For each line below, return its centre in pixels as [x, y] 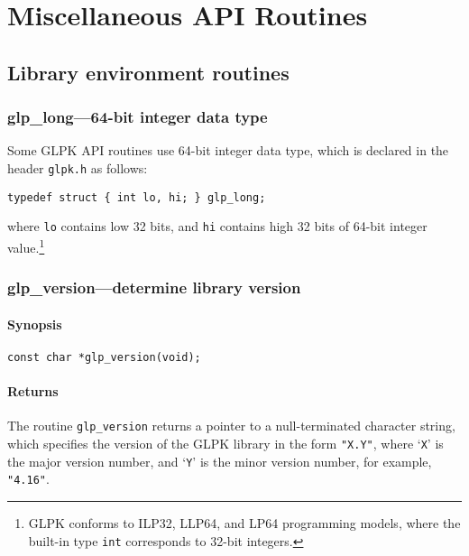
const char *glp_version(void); [104, 357]
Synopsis [35, 324]
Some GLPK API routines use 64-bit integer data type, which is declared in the [228, 150]
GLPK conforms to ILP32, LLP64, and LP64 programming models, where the [244, 522]
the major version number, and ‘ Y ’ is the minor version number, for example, [220, 461]
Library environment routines [148, 72]
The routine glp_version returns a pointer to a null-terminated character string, [231, 426]
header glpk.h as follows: [78, 167]
